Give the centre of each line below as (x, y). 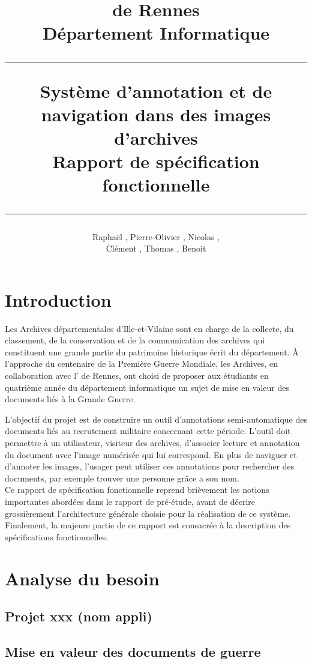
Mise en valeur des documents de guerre (133, 651)
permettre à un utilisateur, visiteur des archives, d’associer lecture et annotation (152, 442)
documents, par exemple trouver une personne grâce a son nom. (122, 478)
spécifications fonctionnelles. (57, 536)
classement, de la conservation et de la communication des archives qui (135, 340)
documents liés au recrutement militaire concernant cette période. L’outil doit (148, 431)
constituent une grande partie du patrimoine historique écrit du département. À (152, 352)
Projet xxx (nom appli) (79, 616)
